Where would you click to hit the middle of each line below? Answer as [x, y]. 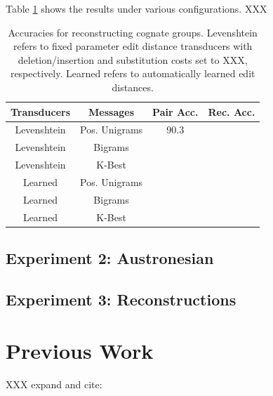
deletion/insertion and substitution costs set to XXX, [133, 59]
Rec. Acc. [232, 111]
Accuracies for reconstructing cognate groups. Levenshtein [133, 32]
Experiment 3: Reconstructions [121, 299]
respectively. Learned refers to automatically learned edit [133, 73]
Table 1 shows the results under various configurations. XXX [136, 8]
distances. [133, 87]
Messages [112, 111]
